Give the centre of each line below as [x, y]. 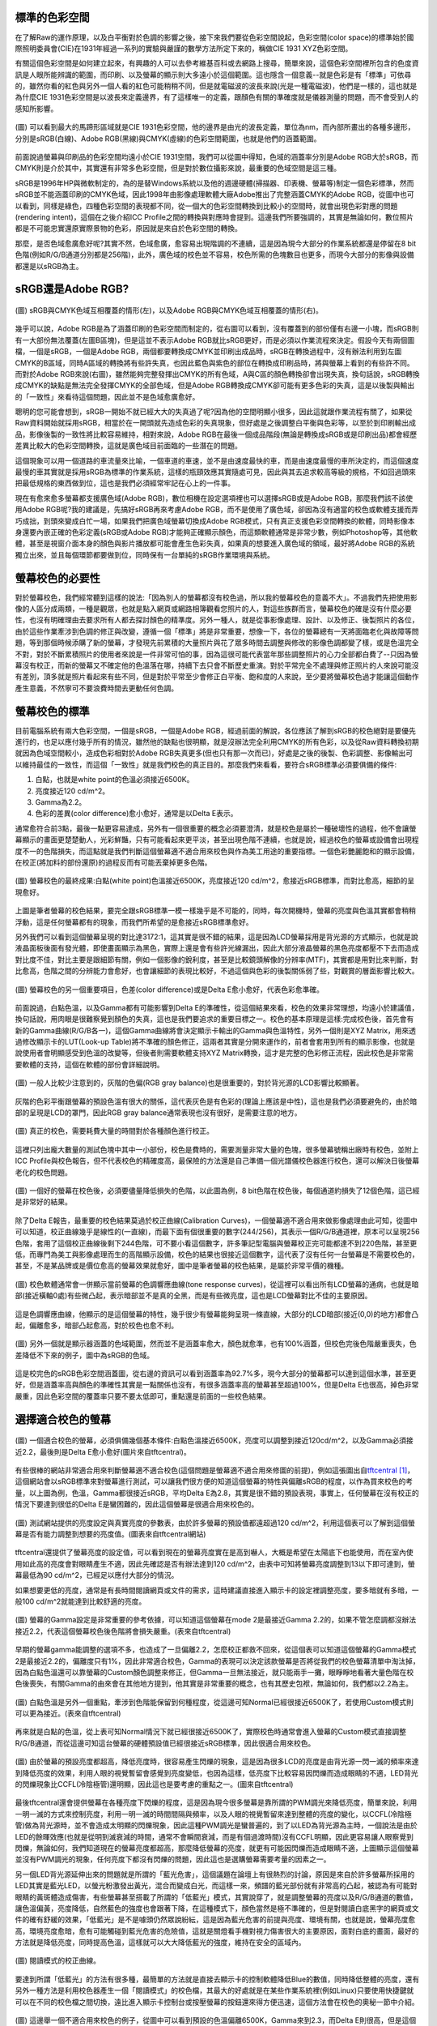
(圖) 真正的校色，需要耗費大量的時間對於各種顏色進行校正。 [115, 1131]
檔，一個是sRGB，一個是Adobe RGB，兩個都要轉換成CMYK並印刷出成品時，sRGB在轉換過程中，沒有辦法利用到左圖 [208, 352]
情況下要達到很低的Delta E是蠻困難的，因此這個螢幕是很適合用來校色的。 [137, 1504]
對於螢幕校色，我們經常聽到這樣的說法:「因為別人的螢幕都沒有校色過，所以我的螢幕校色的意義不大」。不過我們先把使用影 [216, 597]
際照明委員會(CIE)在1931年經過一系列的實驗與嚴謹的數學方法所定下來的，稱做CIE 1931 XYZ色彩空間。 [184, 48]
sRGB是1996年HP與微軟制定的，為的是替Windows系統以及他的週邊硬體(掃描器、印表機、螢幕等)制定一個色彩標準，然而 [214, 183]
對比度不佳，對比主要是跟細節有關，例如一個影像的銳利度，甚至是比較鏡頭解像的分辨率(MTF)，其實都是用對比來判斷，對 [216, 960]
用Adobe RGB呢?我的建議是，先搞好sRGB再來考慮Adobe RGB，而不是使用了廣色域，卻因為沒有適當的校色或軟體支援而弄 [216, 510]
